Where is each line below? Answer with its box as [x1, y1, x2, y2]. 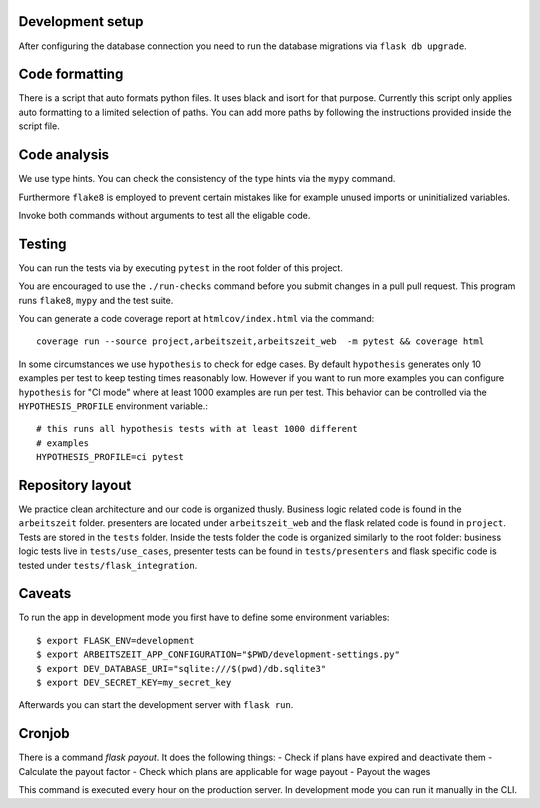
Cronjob [18, 725, 70, 742]
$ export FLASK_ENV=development [36, 635, 195, 646]
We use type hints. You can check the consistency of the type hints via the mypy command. [18, 173, 396, 185]
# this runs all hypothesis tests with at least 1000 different [36, 423, 359, 435]
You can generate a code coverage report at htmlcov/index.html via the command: [18, 312, 375, 324]
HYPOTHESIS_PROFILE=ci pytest [36, 451, 185, 463]
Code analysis [18, 146, 110, 164]
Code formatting [18, 66, 124, 83]
